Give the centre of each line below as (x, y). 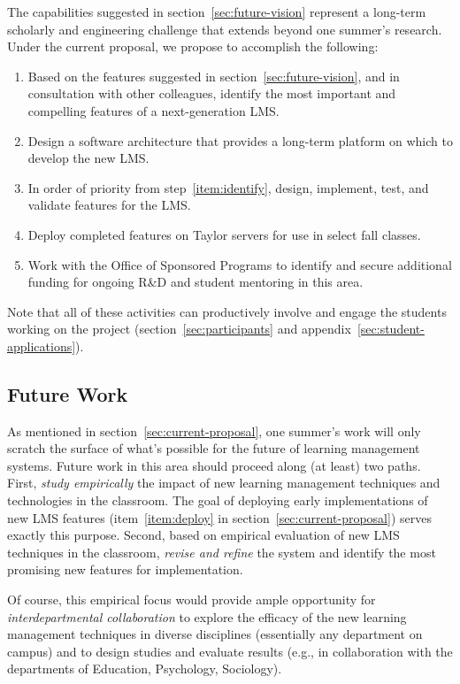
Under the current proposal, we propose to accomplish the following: (193, 46)
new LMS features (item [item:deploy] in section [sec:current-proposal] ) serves (219, 517)
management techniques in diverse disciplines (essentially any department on (215, 634)
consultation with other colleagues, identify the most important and (212, 93)
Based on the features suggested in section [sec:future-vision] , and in (214, 76)
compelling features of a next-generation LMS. (153, 110)
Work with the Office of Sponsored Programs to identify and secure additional (240, 264)
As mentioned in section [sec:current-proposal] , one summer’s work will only (214, 430)
